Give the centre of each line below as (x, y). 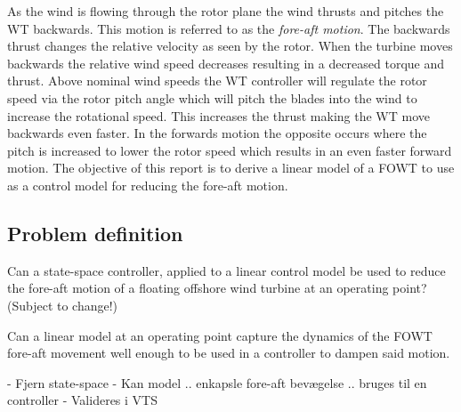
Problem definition (95, 233)
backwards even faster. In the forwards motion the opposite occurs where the (217, 133)
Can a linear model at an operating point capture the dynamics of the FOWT (220, 335)
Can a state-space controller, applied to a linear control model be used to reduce (226, 270)
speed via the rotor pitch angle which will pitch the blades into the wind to (212, 97)
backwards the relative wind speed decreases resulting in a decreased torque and (226, 63)
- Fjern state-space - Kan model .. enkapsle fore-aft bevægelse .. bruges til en (217, 382)
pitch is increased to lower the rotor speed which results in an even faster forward (230, 150)
